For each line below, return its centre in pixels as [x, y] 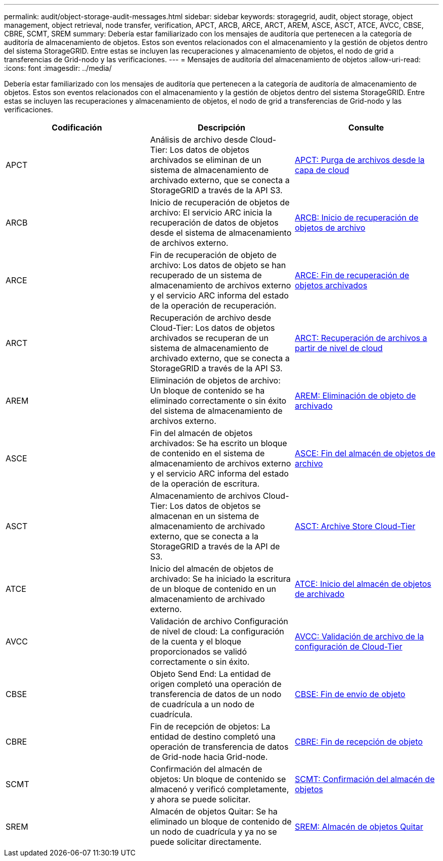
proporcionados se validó [198, 652]
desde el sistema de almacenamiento [221, 233]
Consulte [366, 127]
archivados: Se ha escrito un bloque [218, 443]
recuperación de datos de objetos [214, 223]
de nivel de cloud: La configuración [217, 631]
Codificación [77, 127]
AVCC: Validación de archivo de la [359, 636]
